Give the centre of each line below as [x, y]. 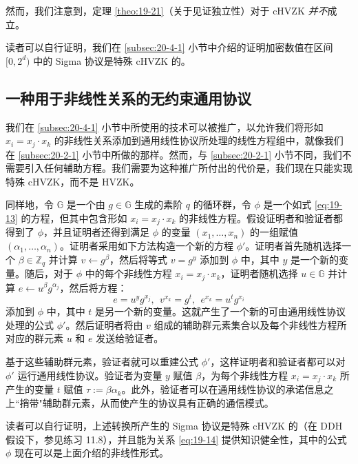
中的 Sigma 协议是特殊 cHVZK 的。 [112, 60]
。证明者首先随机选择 [294, 246]
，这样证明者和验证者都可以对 [278, 361]
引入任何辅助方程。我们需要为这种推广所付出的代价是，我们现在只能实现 [188, 168]
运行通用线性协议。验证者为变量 [90, 375]
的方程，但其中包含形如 [74, 218]
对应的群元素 [34, 338]
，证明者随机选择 [259, 273]
